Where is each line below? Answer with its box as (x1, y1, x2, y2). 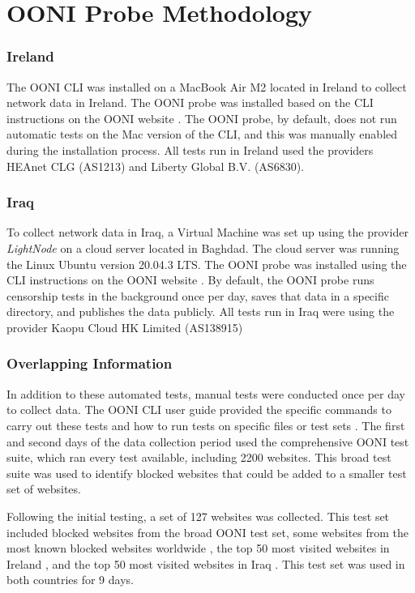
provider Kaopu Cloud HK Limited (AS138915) (6, 318, 243, 335)
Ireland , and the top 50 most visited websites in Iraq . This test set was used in (6, 555, 405, 572)
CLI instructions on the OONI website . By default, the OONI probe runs (6, 271, 374, 288)
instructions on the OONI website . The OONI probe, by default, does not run (6, 109, 397, 126)
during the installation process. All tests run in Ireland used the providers (6, 141, 374, 158)
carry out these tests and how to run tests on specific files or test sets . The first (6, 416, 405, 433)
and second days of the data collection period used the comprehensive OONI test (6, 433, 409, 450)
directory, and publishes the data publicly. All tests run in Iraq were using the (6, 303, 395, 320)
